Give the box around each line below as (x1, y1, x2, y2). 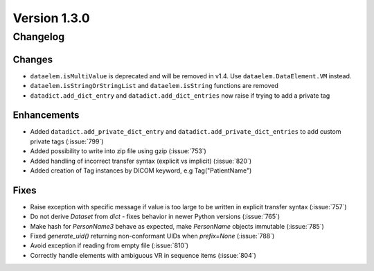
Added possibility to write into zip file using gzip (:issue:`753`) (30, 147, 207, 155)
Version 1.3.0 (12, 10, 90, 26)
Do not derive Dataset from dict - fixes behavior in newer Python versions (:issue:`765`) (30, 212, 280, 221)
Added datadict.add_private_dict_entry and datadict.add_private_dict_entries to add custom (30, 128, 341, 136)
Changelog (12, 30, 65, 43)
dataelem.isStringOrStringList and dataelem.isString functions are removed (30, 82, 278, 90)
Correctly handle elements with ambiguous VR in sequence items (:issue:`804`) (30, 251, 256, 259)
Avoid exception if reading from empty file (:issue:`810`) (30, 241, 189, 250)
